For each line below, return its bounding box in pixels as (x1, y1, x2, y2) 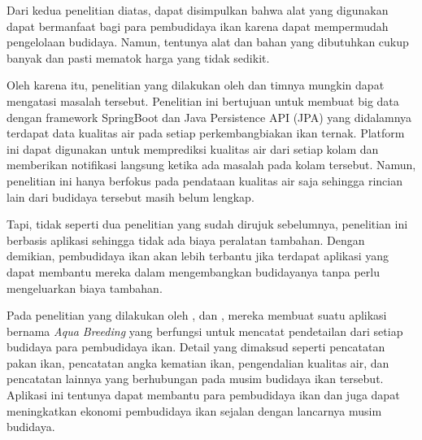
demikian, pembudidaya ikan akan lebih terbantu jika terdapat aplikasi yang (7, 247, 389, 264)
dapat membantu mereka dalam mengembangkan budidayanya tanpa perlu (7, 263, 381, 280)
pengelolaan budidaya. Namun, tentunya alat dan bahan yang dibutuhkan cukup (7, 33, 409, 50)
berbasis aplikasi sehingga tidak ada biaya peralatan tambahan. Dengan (7, 231, 365, 248)
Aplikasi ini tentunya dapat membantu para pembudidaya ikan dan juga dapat (7, 386, 400, 403)
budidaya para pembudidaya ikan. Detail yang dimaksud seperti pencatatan (7, 338, 385, 355)
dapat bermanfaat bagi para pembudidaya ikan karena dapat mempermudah (7, 17, 389, 34)
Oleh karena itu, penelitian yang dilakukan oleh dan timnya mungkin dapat (7, 76, 385, 94)
